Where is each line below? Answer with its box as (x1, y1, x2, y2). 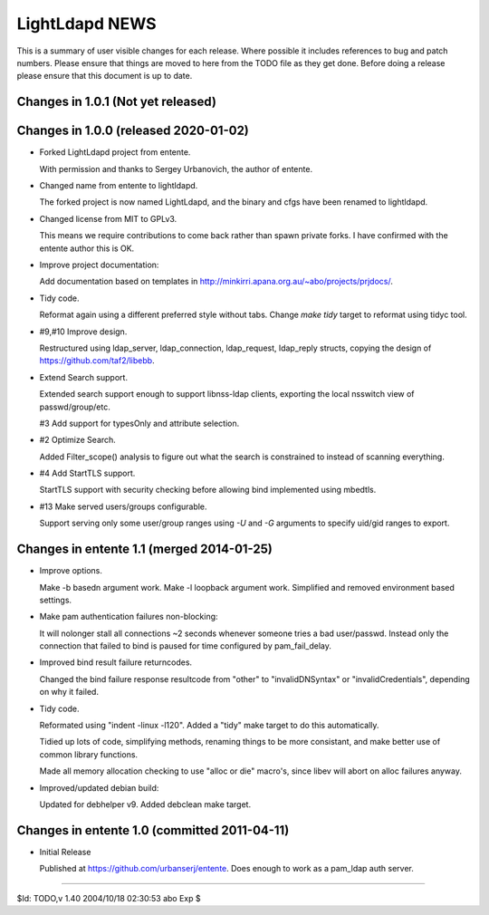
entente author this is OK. (39, 243, 135, 254)
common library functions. (39, 748, 139, 760)
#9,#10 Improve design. (39, 326, 128, 337)
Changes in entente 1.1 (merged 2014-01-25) (16, 542, 273, 557)
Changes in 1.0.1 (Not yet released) (16, 94, 217, 110)
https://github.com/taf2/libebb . (39, 355, 155, 366)
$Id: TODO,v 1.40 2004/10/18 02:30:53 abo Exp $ (16, 892, 201, 903)
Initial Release (39, 846, 91, 857)
